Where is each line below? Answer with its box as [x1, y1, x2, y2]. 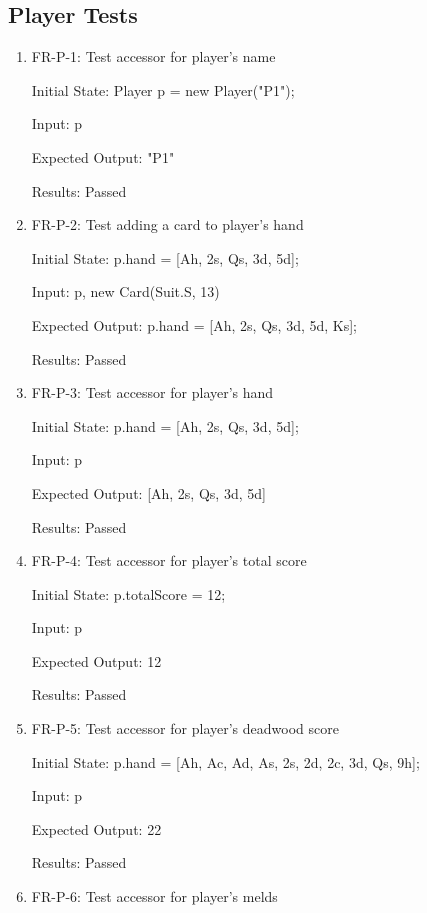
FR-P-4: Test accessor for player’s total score [31, 550, 307, 571]
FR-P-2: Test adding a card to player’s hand [31, 214, 304, 235]
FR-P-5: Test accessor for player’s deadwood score [31, 718, 339, 739]
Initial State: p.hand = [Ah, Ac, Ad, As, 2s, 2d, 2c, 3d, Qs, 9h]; [31, 751, 420, 772]
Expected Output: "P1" [31, 146, 175, 167]
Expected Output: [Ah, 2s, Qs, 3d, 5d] [31, 482, 266, 503]
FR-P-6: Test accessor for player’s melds [31, 886, 278, 907]
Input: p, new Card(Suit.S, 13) [31, 281, 220, 302]
